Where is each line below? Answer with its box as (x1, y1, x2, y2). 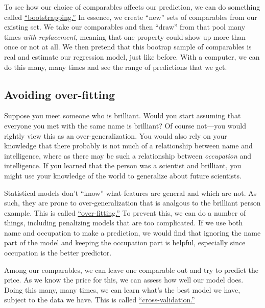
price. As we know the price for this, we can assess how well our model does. (4, 274, 244, 285)
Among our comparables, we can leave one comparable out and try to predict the (4, 264, 259, 275)
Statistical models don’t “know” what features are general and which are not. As (4, 187, 257, 198)
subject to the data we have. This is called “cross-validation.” (4, 294, 195, 305)
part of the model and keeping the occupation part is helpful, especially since (4, 237, 246, 248)
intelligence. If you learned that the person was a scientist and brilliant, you (4, 160, 242, 171)
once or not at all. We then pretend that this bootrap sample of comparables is (4, 41, 252, 52)
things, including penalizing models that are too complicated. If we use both (4, 217, 243, 228)
